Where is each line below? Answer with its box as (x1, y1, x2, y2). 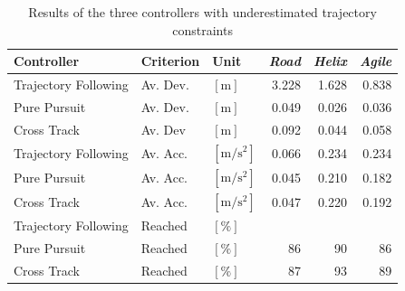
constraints (172, 20, 233, 39)
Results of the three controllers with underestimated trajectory (28, 3, 377, 21)
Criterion (140, 52, 200, 70)
